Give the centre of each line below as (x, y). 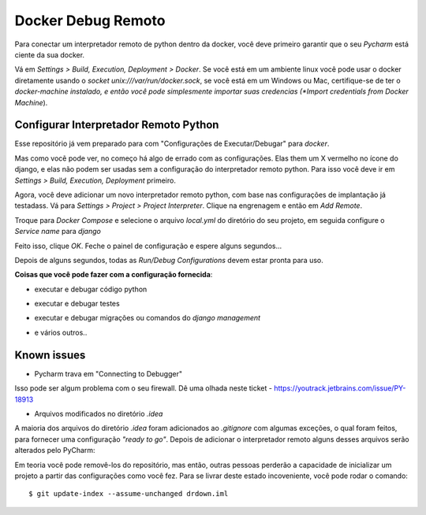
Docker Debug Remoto (90, 20)
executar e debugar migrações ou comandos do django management (147, 318)
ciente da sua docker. (50, 54)
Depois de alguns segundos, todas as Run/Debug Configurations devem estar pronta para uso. (169, 260)
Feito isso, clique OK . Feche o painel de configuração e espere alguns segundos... (148, 246)
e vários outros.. (61, 332)
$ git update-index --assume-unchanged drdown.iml (129, 494)
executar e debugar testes (77, 304)
